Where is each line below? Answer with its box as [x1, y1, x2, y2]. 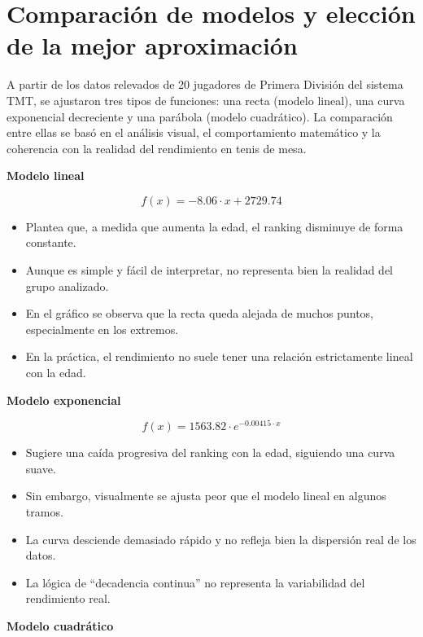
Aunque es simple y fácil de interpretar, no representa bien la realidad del [25, 261, 393, 279]
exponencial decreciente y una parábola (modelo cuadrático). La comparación [7, 108, 393, 125]
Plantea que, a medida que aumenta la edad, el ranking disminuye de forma [25, 217, 403, 235]
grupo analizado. [25, 277, 109, 294]
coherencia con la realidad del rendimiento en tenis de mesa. [7, 139, 307, 156]
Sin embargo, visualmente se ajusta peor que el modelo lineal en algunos [25, 487, 386, 504]
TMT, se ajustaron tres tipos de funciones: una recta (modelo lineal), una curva [7, 91, 405, 108]
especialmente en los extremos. [25, 320, 179, 337]
